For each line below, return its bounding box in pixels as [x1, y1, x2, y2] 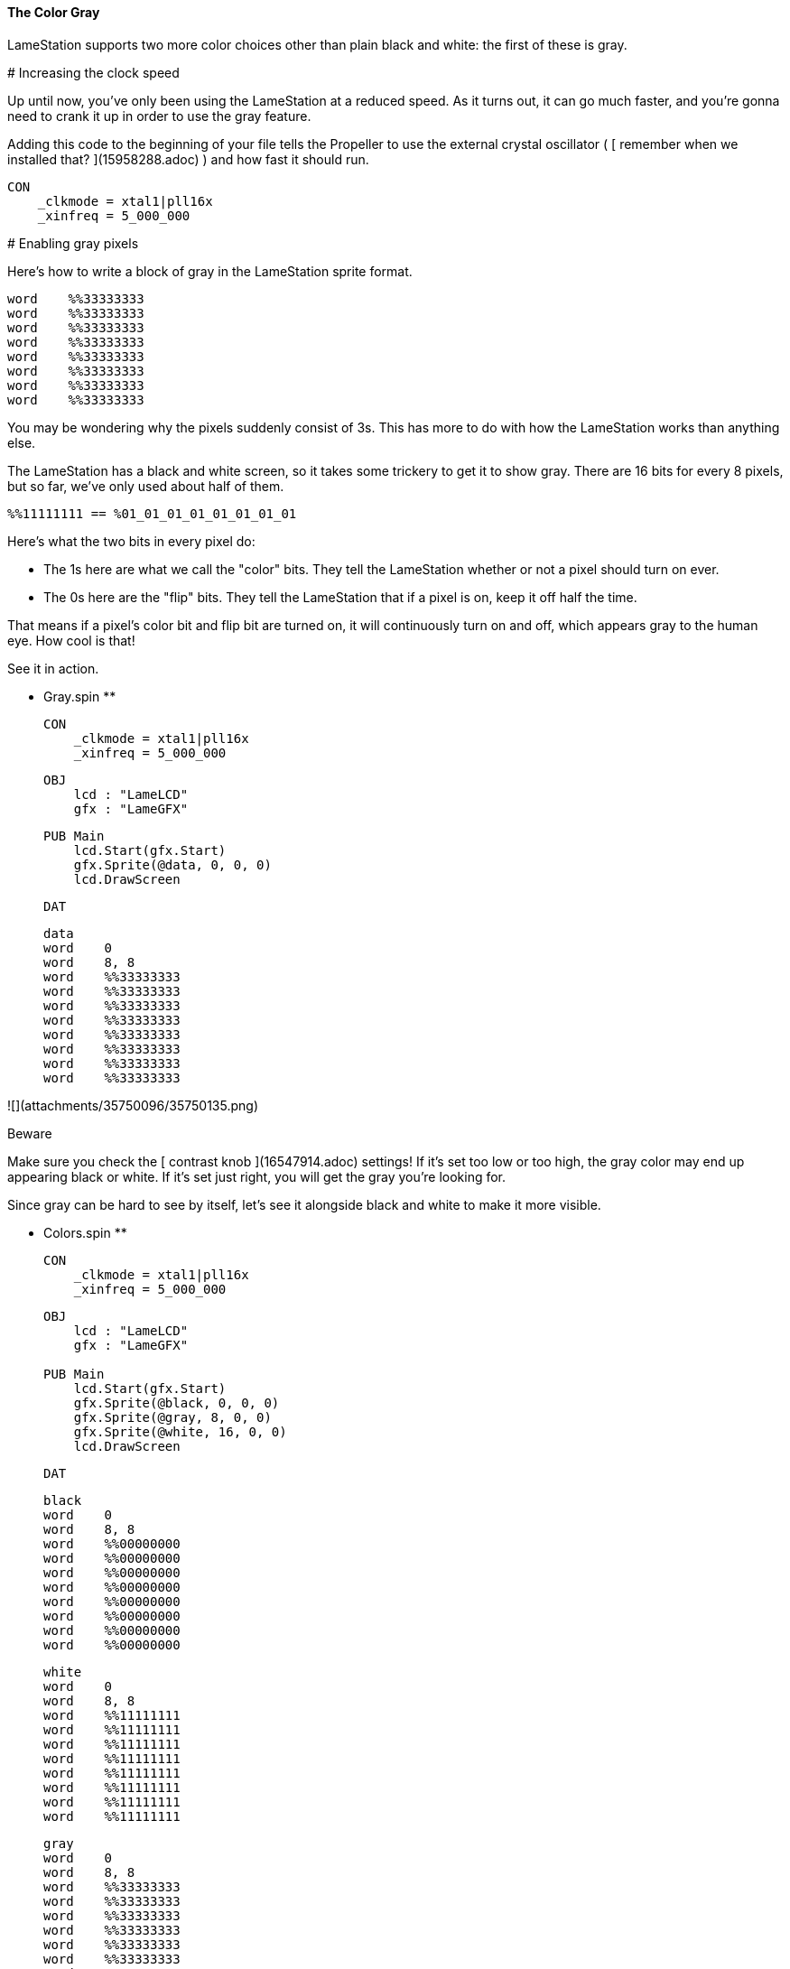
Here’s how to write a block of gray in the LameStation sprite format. [7, 263, 413, 279]
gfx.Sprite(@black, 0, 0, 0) [73, 1395, 280, 1410]
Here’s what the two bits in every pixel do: [7, 533, 256, 549]
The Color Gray [7, 5, 100, 20]
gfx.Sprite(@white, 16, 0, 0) [73, 1424, 287, 1439]
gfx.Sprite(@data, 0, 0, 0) [73, 857, 272, 872]
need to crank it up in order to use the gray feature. [7, 107, 311, 124]
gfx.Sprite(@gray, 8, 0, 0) [73, 1409, 272, 1425]
